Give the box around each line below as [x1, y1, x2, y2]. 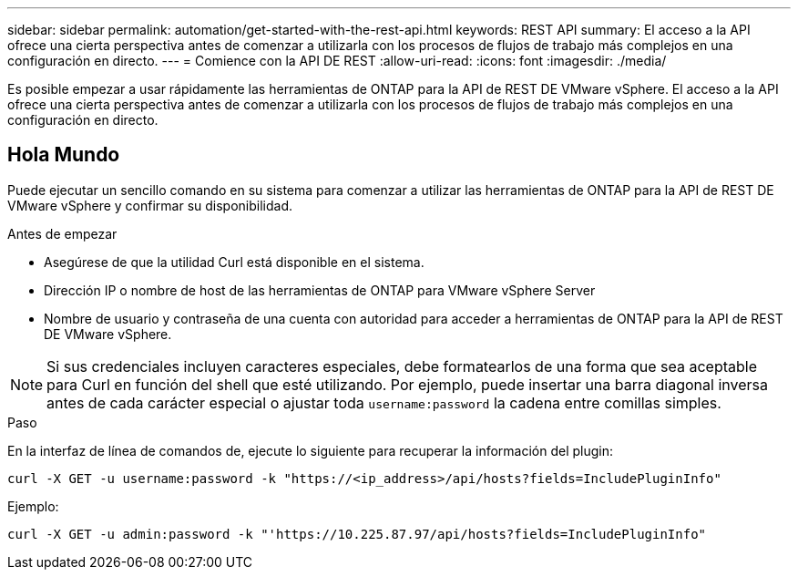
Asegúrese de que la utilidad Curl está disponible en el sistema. [44, 253, 425, 270]
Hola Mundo [7, 143, 120, 167]
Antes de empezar [7, 225, 118, 242]
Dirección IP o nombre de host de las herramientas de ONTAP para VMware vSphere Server [44, 282, 596, 298]
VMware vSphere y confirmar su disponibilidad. [7, 197, 292, 213]
